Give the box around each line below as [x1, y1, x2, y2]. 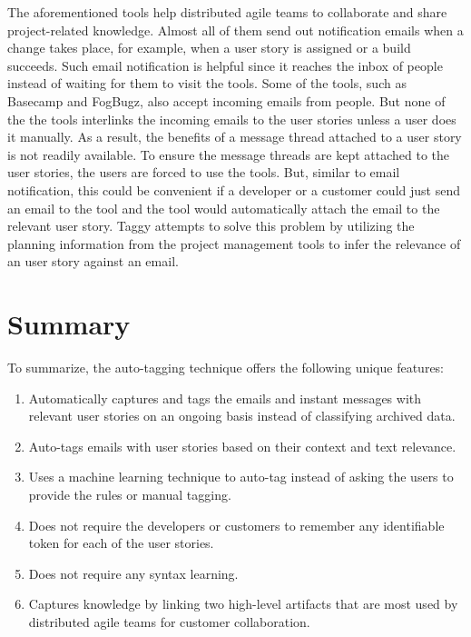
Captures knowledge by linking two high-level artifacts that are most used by [28, 594, 458, 613]
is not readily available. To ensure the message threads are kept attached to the [7, 144, 449, 164]
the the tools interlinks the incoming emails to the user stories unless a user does [7, 109, 456, 128]
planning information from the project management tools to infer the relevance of [7, 234, 461, 253]
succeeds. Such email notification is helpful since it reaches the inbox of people [7, 55, 443, 75]
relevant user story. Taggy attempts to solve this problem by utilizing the [7, 216, 415, 235]
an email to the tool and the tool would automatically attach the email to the [7, 198, 440, 217]
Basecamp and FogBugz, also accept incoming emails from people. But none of [7, 91, 446, 110]
